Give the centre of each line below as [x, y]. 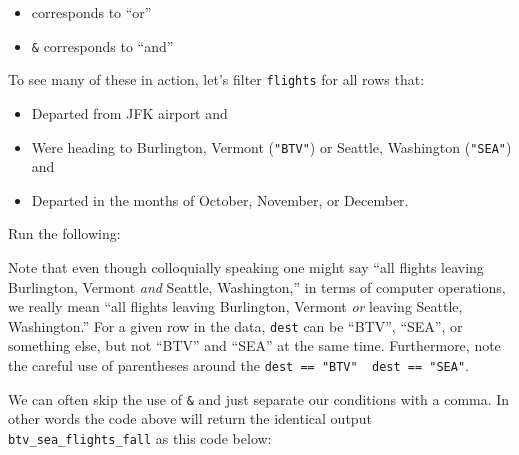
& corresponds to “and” [102, 45]
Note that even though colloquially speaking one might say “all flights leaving [246, 266]
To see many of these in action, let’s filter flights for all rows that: [216, 79]
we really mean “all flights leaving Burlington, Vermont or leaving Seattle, [235, 306]
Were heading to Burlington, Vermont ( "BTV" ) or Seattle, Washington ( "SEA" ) [271, 146]
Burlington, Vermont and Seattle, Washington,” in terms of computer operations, [257, 286]
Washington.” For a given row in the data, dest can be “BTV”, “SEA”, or [235, 325]
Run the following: [64, 233]
